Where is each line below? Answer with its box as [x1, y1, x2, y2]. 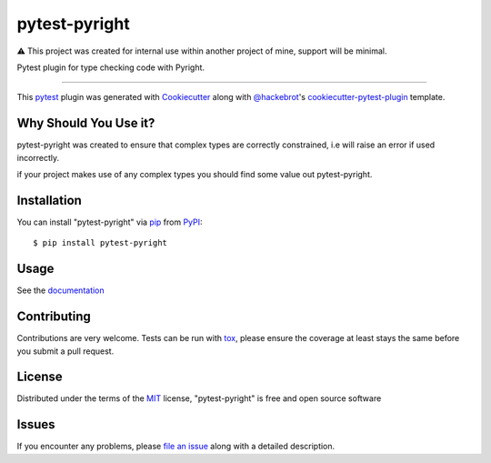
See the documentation [16, 285, 105, 296]
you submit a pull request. [16, 346, 115, 357]
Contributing [16, 309, 91, 325]
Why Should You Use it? [16, 116, 155, 131]
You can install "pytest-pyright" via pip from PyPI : [16, 216, 204, 227]
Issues [16, 417, 55, 432]
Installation [16, 192, 82, 208]
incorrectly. [16, 152, 60, 163]
